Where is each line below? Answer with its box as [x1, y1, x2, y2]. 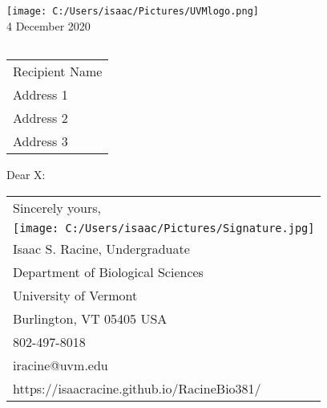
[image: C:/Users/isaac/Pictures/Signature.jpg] [13, 221, 315, 235]
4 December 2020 [6, 17, 91, 34]
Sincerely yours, [13, 198, 101, 217]
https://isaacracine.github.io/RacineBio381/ [13, 378, 261, 398]
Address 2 [13, 108, 68, 128]
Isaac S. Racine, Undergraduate [13, 239, 190, 258]
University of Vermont [13, 285, 138, 304]
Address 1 [13, 85, 68, 104]
